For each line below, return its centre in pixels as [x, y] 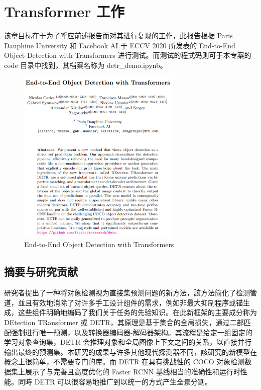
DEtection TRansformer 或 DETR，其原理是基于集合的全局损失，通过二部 [124, 322]
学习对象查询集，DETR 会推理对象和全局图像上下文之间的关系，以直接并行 [128, 342]
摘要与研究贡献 [41, 271]
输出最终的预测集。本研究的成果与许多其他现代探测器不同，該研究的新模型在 [130, 352]
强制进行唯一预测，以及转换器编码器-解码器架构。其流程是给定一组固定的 [132, 332]
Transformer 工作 [64, 11]
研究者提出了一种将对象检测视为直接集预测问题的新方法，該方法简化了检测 [127, 293]
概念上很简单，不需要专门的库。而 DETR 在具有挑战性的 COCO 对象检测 [124, 362]
